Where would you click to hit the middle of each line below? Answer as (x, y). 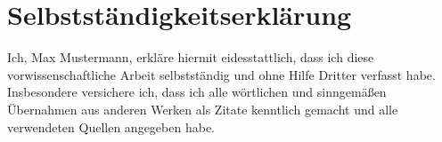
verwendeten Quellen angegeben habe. (111, 126)
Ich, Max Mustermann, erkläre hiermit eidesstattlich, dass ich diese (191, 57)
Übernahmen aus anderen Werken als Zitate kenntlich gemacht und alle (203, 109)
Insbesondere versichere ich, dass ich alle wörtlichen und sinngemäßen (197, 92)
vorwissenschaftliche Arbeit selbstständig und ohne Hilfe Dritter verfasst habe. (221, 74)
